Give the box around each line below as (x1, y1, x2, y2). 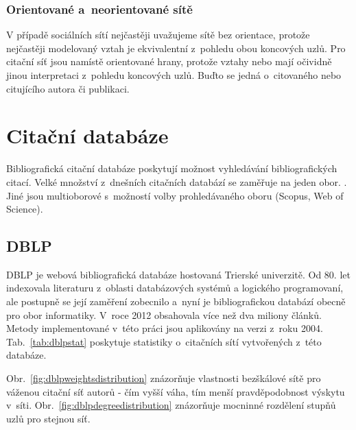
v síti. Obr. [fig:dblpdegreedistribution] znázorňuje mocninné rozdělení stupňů (6, 398, 336, 412)
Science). (6, 202, 43, 216)
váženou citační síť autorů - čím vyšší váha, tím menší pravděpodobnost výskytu (6, 384, 345, 398)
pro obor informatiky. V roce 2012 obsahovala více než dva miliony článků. (6, 307, 322, 322)
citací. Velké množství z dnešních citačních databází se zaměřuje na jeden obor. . (6, 174, 347, 189)
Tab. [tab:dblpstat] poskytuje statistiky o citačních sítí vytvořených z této (6, 334, 322, 348)
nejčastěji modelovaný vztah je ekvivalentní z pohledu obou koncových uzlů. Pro (6, 40, 346, 55)
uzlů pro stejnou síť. (6, 411, 91, 425)
